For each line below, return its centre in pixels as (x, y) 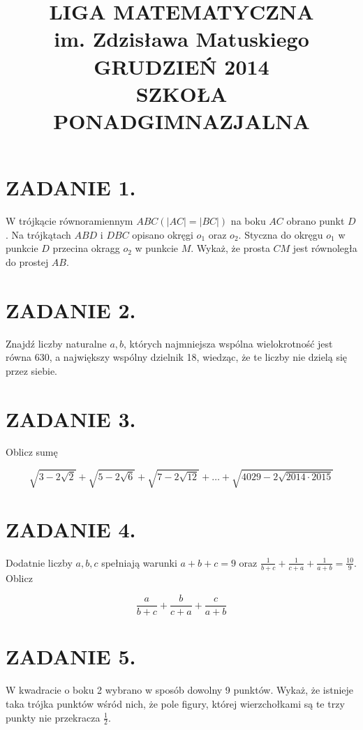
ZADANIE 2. (71, 310)
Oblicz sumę (32, 452)
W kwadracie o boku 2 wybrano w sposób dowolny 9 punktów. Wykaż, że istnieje (180, 690)
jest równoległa (325, 248)
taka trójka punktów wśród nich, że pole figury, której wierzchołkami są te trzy (175, 703)
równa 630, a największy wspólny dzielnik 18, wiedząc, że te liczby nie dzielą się (177, 357)
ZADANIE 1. (71, 187)
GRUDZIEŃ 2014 (181, 66)
